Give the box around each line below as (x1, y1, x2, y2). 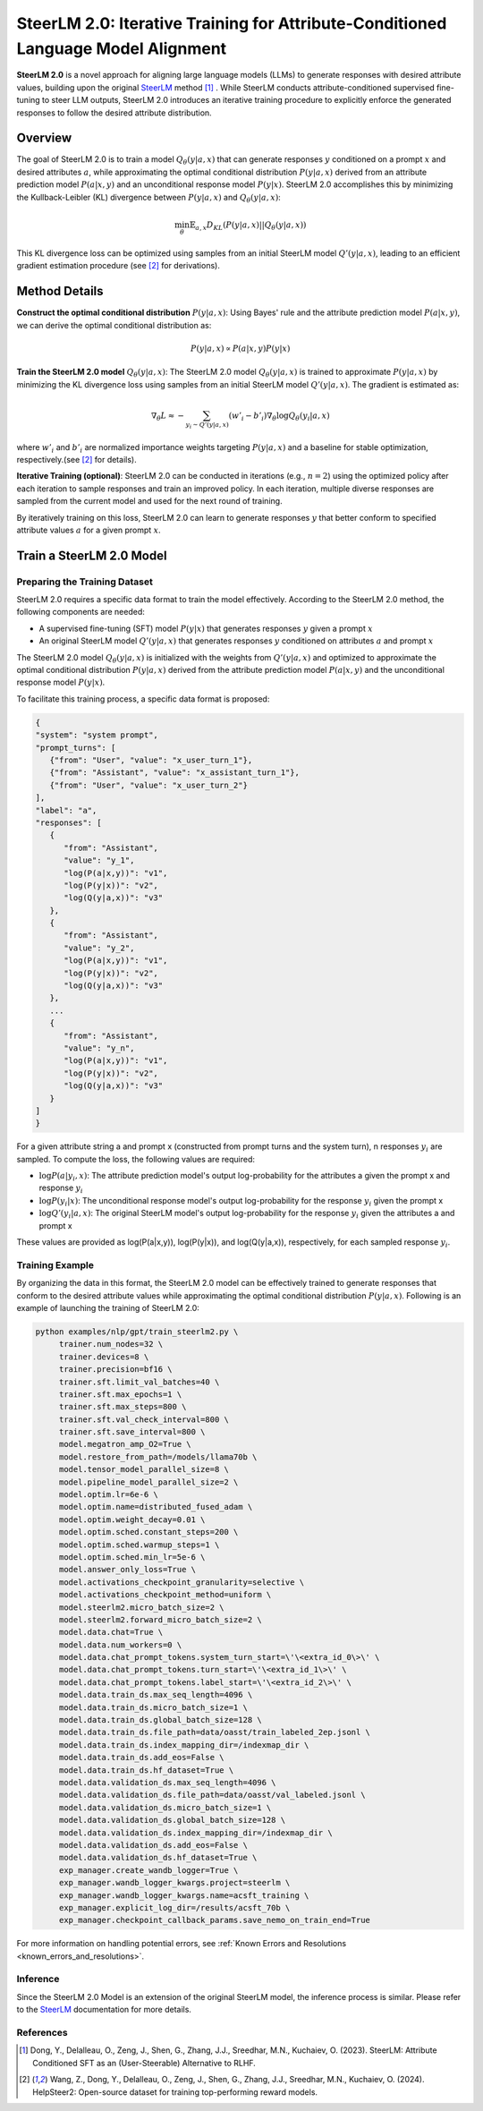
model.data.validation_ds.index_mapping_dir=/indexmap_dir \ (58, 1827, 333, 1838)
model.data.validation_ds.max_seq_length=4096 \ (58, 1777, 276, 1787)
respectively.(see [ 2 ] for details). (16, 454, 138, 464)
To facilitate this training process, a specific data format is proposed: (16, 694, 270, 704)
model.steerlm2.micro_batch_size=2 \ (58, 1602, 225, 1613)
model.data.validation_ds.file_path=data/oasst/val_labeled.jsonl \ (58, 1790, 366, 1800)
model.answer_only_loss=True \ (58, 1564, 197, 1575)
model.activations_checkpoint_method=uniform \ (58, 1589, 272, 1600)
